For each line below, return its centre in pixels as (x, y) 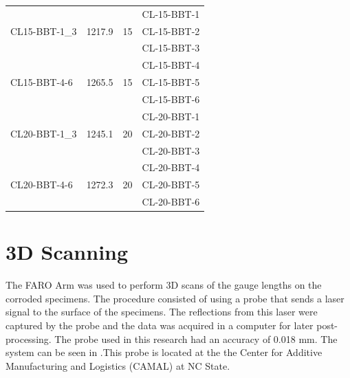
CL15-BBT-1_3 (44, 31)
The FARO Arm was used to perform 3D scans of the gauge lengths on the (164, 285)
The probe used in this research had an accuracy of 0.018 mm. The (196, 338)
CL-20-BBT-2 (171, 133)
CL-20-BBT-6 (171, 202)
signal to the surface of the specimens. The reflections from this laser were (162, 312)
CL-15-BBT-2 (171, 31)
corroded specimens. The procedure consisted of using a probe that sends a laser (175, 298)
